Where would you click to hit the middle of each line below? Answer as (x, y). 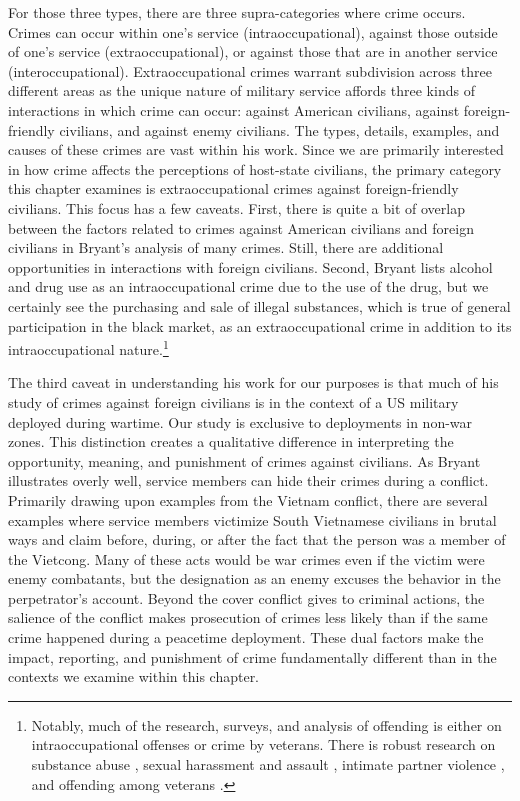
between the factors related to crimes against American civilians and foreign (241, 227)
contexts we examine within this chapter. (134, 676)
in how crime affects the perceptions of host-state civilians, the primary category (255, 168)
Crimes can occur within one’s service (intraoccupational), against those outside (253, 31)
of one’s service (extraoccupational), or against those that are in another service (253, 51)
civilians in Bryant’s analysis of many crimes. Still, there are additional (226, 247)
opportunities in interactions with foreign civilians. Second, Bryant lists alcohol (250, 266)
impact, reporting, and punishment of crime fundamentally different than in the (252, 656)
